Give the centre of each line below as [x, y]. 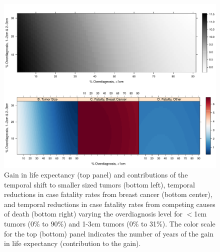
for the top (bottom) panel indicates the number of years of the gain [109, 233]
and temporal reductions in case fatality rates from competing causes [110, 204]
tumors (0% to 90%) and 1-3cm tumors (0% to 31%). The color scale [110, 224]
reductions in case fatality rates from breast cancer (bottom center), [108, 194]
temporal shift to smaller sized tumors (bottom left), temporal [99, 184]
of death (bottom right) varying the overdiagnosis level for [93, 214]
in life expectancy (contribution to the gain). [72, 243]
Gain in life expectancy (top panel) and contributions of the [96, 175]
